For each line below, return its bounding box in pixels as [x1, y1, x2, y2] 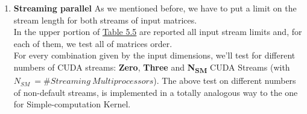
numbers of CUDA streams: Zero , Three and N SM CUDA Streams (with [13, 60, 290, 75]
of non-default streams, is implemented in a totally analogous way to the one [13, 86, 298, 98]
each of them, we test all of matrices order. [13, 37, 172, 49]
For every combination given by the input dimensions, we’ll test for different [13, 49, 296, 62]
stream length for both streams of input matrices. [13, 13, 197, 26]
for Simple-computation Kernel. [13, 98, 131, 110]
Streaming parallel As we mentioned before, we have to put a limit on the [13, 2, 297, 14]
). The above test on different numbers [153, 74, 296, 87]
